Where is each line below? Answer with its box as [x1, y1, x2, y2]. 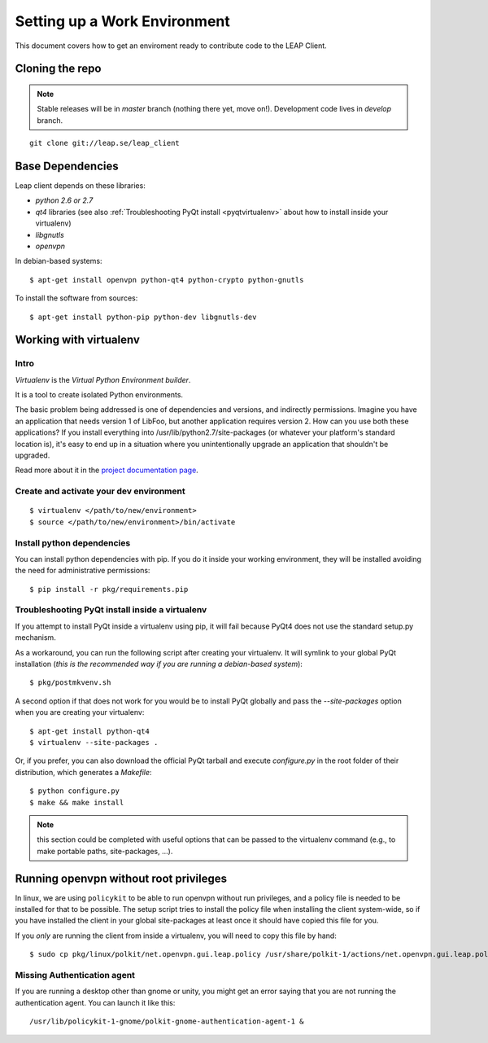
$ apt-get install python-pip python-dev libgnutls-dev [29, 312, 257, 322]
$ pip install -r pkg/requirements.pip [29, 585, 189, 594]
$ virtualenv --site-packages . [29, 738, 159, 747]
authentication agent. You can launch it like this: [15, 997, 176, 1007]
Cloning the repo [15, 62, 102, 76]
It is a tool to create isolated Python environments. [15, 390, 183, 400]
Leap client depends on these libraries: [15, 181, 146, 191]
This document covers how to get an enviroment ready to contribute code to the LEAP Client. [15, 41, 327, 50]
